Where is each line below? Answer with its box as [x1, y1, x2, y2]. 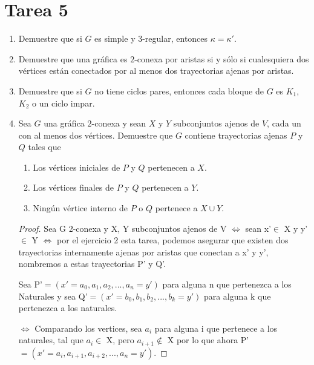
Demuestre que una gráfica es [18, 52, 128, 65]
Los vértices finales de [33, 181, 114, 194]
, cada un [267, 117, 301, 130]
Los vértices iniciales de [33, 160, 120, 173]
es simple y [94, 32, 136, 45]
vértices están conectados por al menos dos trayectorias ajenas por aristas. [18, 64, 294, 77]
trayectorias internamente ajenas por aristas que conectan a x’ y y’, [18, 245, 269, 258]
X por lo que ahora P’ [167, 334, 249, 346]
